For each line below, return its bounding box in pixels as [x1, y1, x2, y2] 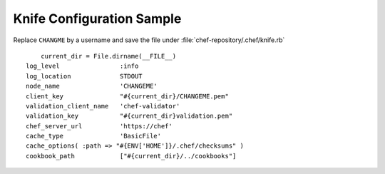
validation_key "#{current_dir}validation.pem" [26, 112, 233, 121]
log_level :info [26, 62, 139, 71]
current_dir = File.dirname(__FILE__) [40, 52, 177, 60]
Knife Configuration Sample [13, 11, 182, 26]
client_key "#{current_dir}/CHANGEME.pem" [26, 92, 230, 100]
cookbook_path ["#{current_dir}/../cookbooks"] [26, 152, 237, 160]
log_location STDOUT [26, 72, 143, 80]
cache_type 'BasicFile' [26, 132, 162, 140]
